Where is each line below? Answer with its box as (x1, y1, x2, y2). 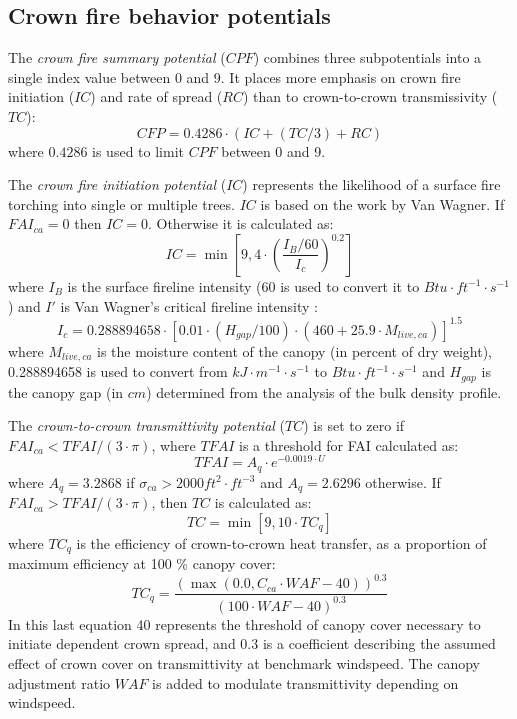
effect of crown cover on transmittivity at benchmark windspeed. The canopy (8, 653, 481, 674)
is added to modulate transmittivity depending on (152, 672, 459, 693)
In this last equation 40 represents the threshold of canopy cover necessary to (8, 613, 481, 634)
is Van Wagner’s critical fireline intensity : (60, 295, 318, 316)
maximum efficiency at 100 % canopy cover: (8, 553, 276, 574)
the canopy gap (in (8, 381, 124, 402)
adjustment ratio (8, 672, 111, 693)
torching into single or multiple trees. (8, 193, 235, 214)
